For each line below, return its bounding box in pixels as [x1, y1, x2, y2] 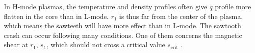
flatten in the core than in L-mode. [4, 11, 109, 21]
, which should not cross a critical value [46, 39, 165, 50]
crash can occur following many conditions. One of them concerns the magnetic [4, 30, 242, 40]
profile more [215, 1, 251, 11]
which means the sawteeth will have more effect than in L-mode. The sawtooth [4, 20, 241, 31]
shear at [4, 39, 28, 50]
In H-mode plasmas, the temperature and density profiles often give [4, 1, 207, 11]
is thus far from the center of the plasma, [119, 11, 243, 21]
